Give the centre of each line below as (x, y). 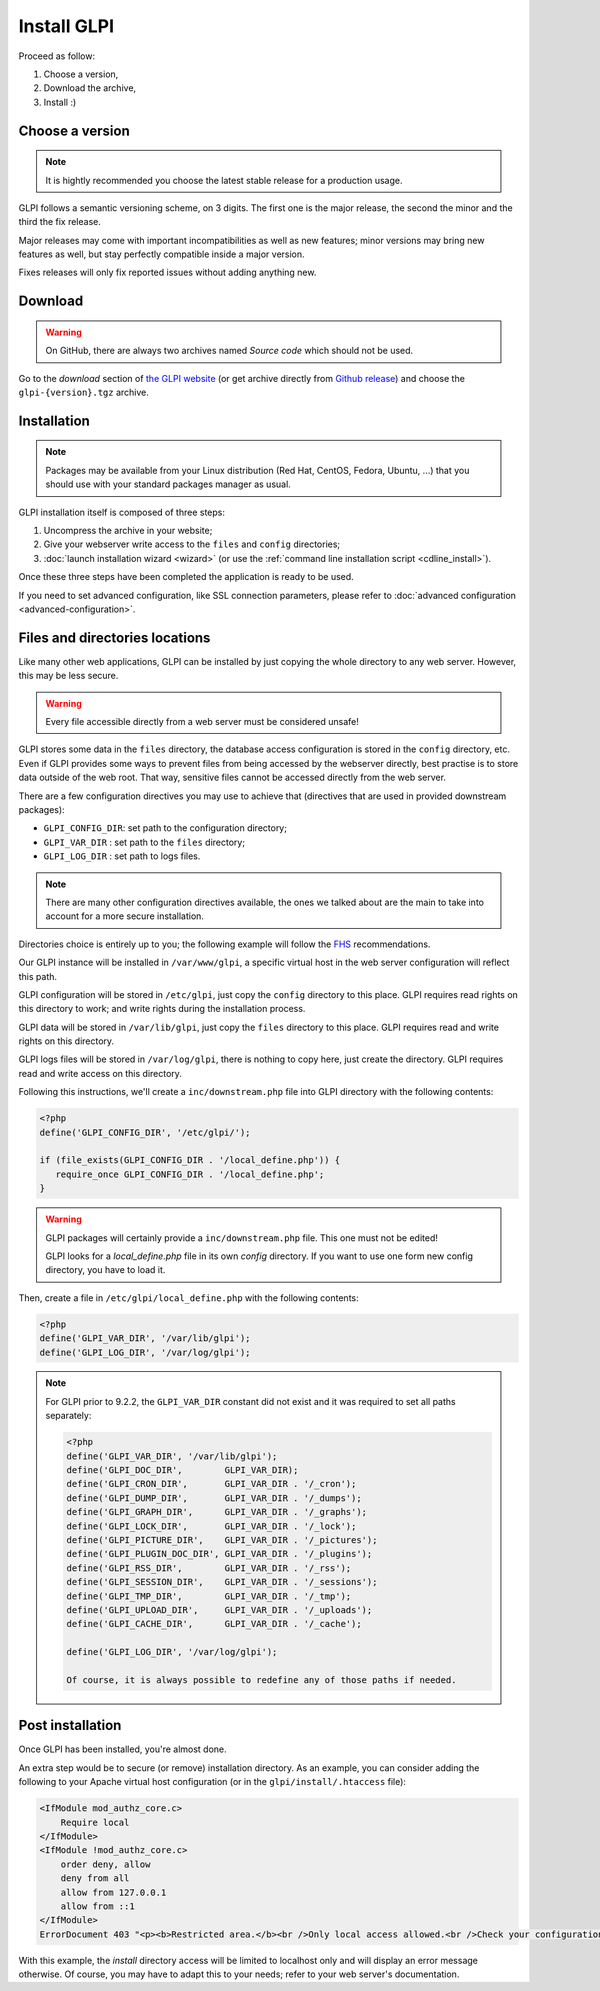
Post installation (70, 1725)
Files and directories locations (114, 637)
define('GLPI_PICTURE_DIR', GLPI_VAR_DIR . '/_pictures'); (222, 1539)
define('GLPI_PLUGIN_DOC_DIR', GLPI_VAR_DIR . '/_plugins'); (219, 1554)
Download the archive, (90, 88)
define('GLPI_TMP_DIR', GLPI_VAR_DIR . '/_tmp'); (209, 1596)
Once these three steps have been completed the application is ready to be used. (186, 577)
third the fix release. (60, 222)
